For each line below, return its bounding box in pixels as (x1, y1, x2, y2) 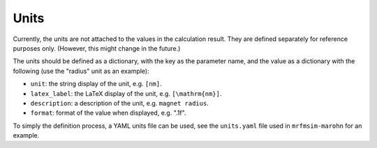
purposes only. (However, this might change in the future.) (13, 44, 181, 52)
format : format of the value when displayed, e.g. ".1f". (30, 108, 186, 117)
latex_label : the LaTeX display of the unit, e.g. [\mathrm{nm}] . (30, 89, 222, 97)
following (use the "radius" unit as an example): (13, 67, 149, 75)
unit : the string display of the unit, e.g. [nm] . (30, 80, 162, 88)
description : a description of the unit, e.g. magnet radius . (30, 99, 209, 107)
